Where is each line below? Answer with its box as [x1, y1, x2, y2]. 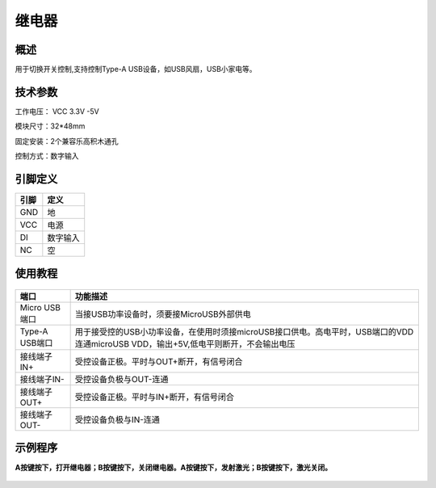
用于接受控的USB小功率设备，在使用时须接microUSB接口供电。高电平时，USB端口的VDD [74, 326, 414, 338]
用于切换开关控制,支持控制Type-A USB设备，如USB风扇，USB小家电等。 [15, 65, 258, 74]
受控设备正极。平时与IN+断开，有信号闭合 [74, 392, 234, 403]
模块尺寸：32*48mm [15, 121, 86, 131]
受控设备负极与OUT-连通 [74, 374, 169, 385]
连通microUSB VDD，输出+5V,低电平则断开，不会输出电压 [74, 339, 296, 350]
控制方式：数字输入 [15, 151, 79, 161]
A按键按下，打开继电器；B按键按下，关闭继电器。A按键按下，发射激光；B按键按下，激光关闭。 [15, 462, 333, 472]
